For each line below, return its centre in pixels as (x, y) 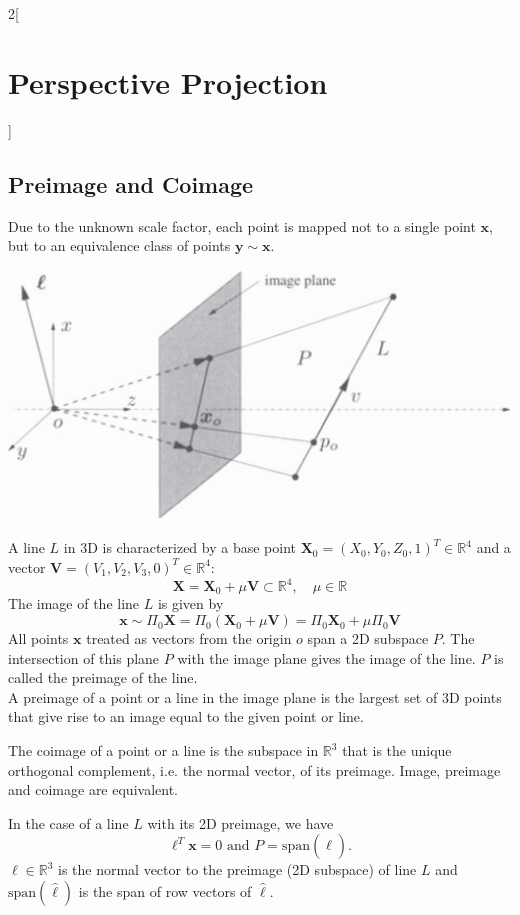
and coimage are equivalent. (93, 789)
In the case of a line (68, 822)
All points (38, 638)
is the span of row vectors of (165, 891)
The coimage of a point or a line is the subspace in (163, 750)
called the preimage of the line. (103, 677)
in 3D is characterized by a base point (180, 547)
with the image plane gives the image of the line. (326, 657)
